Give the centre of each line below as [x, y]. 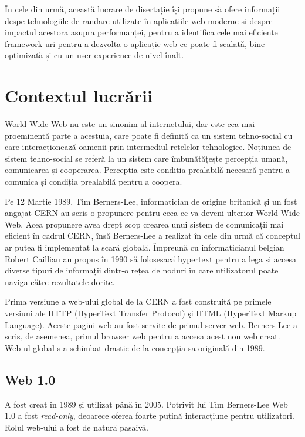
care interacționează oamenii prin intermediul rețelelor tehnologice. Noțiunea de [148, 147]
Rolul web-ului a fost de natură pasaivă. [77, 427]
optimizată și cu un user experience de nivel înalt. [94, 55]
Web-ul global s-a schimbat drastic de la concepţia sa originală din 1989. [135, 347]
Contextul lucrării [79, 96]
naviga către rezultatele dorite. [60, 281]
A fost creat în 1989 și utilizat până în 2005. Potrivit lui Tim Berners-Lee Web [146, 404]
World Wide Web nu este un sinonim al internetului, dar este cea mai [130, 124]
